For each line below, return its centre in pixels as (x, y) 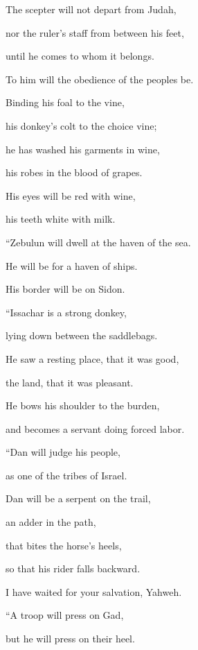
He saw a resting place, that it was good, (92, 358)
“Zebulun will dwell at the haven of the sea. (98, 242)
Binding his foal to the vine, (65, 102)
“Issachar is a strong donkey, (66, 312)
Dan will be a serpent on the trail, (78, 498)
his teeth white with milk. (61, 219)
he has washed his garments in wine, (83, 149)
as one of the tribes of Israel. (66, 475)
